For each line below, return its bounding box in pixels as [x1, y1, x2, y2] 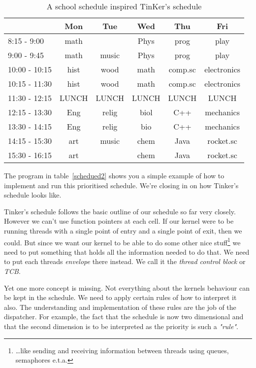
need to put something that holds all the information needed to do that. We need [4, 246, 250, 257]
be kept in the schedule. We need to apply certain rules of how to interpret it [4, 292, 237, 302]
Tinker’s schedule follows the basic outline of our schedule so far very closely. [4, 206, 236, 216]
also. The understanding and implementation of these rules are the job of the [4, 301, 236, 312]
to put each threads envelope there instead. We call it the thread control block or [4, 256, 246, 267]
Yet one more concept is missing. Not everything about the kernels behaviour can [4, 282, 250, 293]
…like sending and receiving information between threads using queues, [15, 345, 229, 355]
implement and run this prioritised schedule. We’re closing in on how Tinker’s [4, 180, 239, 190]
